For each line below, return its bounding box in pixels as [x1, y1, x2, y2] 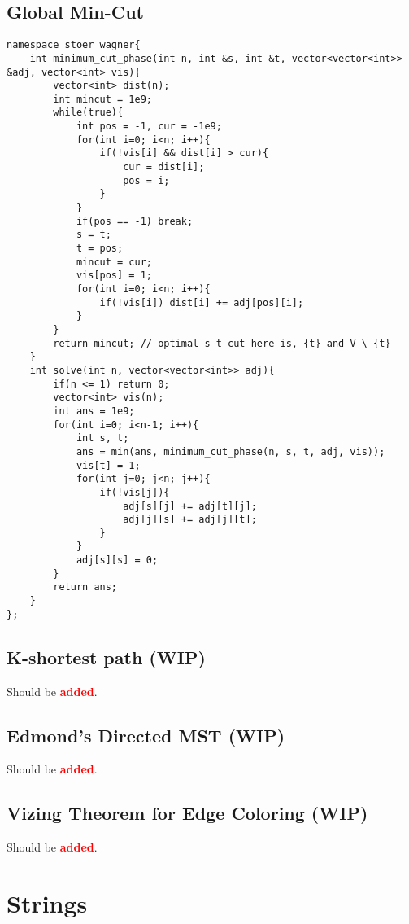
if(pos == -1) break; [76, 215, 194, 227]
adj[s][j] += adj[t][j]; [123, 500, 257, 512]
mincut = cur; [76, 256, 152, 268]
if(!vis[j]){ [99, 486, 170, 498]
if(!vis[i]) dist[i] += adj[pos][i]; [99, 296, 304, 309]
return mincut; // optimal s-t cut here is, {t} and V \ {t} [53, 337, 391, 349]
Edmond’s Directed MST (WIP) [7, 722, 285, 747]
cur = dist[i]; [123, 161, 205, 173]
